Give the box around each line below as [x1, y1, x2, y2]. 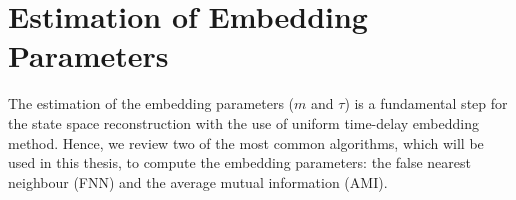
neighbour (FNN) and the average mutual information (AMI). [8, 171, 388, 192]
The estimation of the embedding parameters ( [8, 93, 295, 114]
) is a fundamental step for [344, 93, 508, 114]
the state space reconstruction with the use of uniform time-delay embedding [8, 112, 479, 133]
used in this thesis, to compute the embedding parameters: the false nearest [8, 152, 472, 173]
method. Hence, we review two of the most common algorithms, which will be [8, 132, 484, 153]
